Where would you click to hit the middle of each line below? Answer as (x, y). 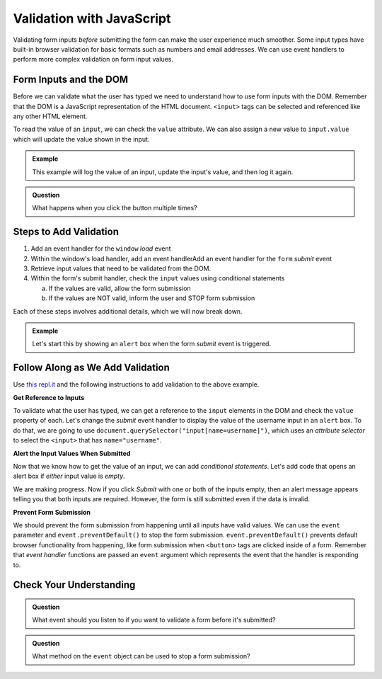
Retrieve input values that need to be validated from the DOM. (121, 268)
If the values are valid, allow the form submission (120, 288)
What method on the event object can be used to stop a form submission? (141, 656)
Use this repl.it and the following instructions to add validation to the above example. (136, 384)
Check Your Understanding (74, 585)
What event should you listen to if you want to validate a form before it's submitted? (154, 620)
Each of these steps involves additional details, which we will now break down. (128, 311)
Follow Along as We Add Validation (91, 368)
